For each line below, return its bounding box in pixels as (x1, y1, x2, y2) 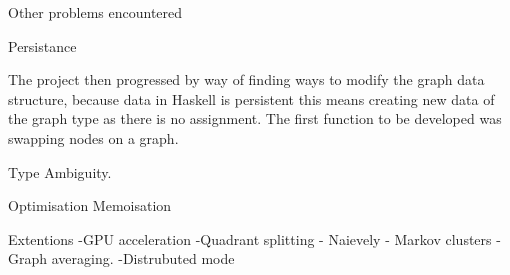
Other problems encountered (8, 2, 183, 22)
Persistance (8, 35, 77, 56)
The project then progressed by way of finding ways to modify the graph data (8, 69, 485, 90)
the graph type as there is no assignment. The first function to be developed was (8, 108, 502, 129)
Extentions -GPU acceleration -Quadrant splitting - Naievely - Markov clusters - (8, 228, 501, 249)
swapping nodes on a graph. (8, 127, 179, 148)
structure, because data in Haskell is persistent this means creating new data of (8, 88, 495, 109)
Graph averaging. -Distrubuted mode (8, 248, 235, 269)
